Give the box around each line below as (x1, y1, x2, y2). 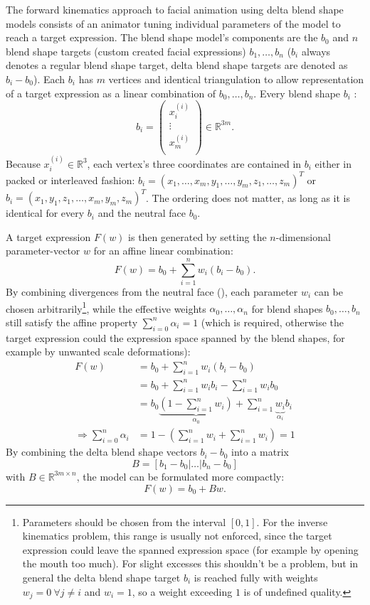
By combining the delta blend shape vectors (6, 444, 197, 459)
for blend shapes (251, 301, 323, 316)
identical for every (6, 205, 85, 220)
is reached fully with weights (194, 569, 318, 584)
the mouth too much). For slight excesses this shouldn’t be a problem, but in (22, 556, 359, 571)
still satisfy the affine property (6, 314, 138, 329)
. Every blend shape (253, 85, 341, 100)
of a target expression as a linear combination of (6, 85, 216, 100)
